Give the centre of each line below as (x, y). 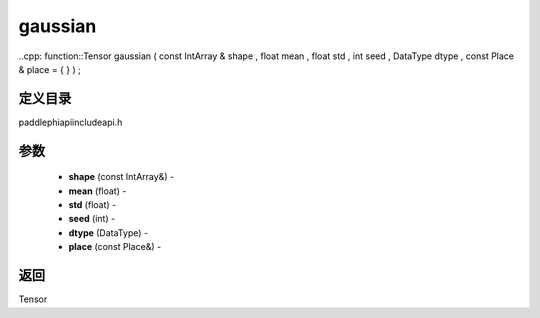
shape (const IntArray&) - (121, 177)
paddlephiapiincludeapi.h (70, 122)
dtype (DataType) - (108, 232)
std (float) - (92, 205)
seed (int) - (92, 219)
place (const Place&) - (115, 247)
